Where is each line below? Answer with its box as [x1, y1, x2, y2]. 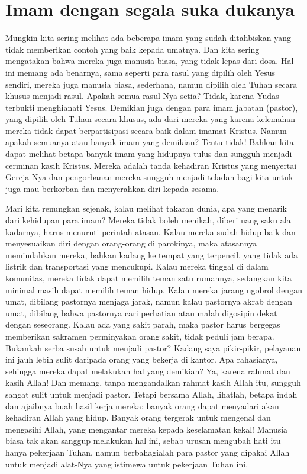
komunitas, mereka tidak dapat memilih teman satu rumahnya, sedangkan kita [5, 272, 292, 284]
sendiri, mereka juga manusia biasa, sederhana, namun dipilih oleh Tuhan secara [5, 78, 298, 90]
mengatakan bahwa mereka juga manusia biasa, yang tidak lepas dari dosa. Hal [5, 55, 294, 67]
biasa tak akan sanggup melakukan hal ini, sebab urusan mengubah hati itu [5, 434, 281, 447]
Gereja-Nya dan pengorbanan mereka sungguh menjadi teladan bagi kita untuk [5, 171, 293, 183]
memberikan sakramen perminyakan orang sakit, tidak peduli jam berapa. [5, 329, 274, 342]
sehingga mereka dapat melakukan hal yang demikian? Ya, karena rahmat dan [5, 364, 290, 377]
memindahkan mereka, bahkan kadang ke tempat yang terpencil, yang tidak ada [5, 248, 298, 261]
